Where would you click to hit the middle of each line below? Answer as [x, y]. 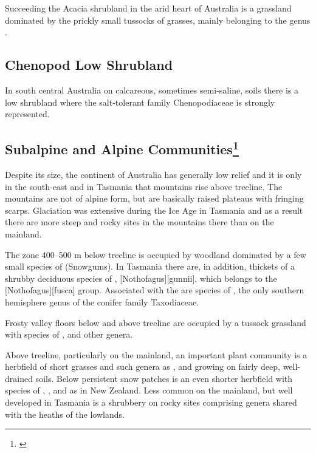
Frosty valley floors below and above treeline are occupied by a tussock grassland [156, 322]
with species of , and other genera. [69, 334]
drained [19, 378]
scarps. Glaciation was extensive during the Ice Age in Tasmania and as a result [154, 210]
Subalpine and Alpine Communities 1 [122, 148]
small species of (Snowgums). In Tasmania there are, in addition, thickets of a [150, 266]
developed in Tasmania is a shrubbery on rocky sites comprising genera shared [151, 402]
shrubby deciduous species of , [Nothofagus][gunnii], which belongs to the [141, 278]
